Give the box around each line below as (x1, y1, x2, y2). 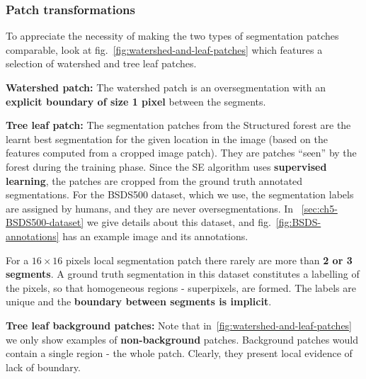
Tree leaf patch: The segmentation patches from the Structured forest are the (6, 118, 351, 132)
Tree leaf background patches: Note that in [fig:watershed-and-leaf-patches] (6, 317, 353, 332)
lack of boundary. (6, 359, 81, 374)
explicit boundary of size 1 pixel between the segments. (6, 94, 266, 108)
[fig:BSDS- (275, 215, 321, 230)
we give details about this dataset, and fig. (86, 215, 271, 230)
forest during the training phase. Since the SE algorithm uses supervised (6, 159, 327, 174)
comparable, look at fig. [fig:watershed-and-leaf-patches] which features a (6, 42, 323, 57)
